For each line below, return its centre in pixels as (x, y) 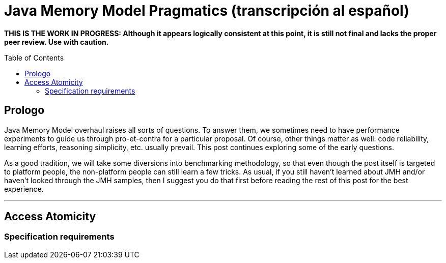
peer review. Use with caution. (57, 42)
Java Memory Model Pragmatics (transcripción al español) (207, 11)
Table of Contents (34, 57)
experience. (24, 189)
